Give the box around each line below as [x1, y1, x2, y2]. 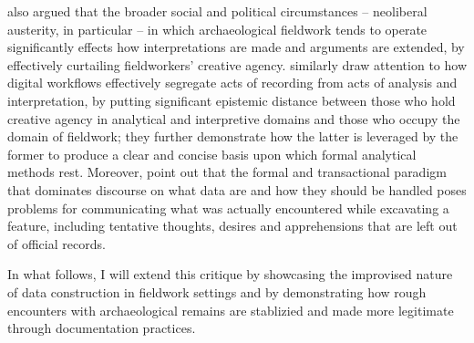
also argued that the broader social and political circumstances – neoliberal [7, 2, 428, 20]
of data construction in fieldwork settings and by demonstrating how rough [7, 282, 427, 301]
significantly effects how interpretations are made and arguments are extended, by [7, 37, 465, 57]
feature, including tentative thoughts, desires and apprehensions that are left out [7, 216, 458, 235]
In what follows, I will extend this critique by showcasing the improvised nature [7, 265, 453, 284]
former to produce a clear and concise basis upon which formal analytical [7, 144, 417, 163]
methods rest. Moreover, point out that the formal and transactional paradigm [7, 162, 447, 182]
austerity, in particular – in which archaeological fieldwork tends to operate [7, 19, 428, 38]
